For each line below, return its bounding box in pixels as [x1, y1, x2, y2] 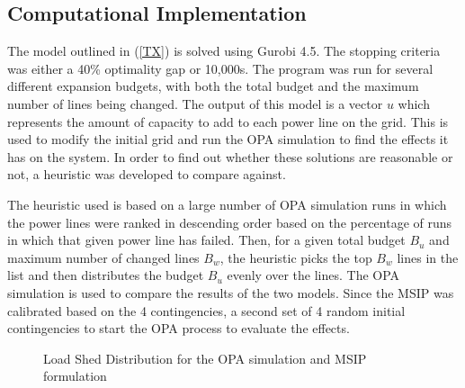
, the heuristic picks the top [219, 248, 372, 266]
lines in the [397, 248, 459, 266]
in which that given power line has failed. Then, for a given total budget [7, 230, 406, 249]
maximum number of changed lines [7, 248, 200, 266]
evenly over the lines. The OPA [227, 266, 400, 284]
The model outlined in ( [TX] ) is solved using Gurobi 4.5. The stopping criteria [7, 41, 441, 60]
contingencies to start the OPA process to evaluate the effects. [7, 319, 350, 338]
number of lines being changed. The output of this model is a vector [7, 94, 383, 113]
